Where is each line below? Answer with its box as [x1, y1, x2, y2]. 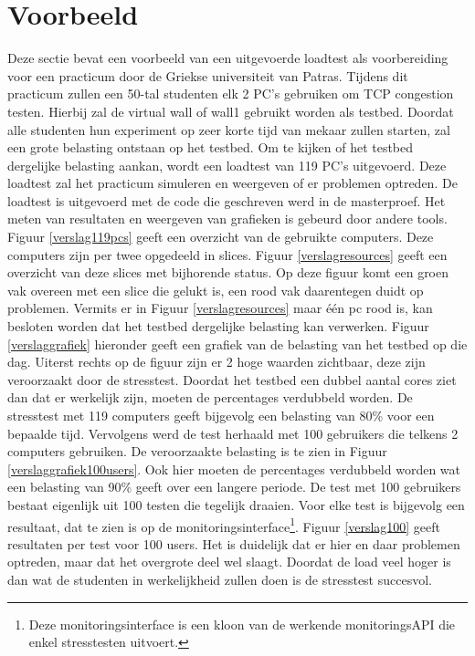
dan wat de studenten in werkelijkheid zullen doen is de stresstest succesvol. [7, 570, 432, 588]
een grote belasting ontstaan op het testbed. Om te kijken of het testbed [7, 138, 414, 157]
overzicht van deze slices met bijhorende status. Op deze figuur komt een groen [7, 263, 449, 282]
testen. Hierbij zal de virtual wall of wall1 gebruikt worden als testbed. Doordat [7, 101, 454, 120]
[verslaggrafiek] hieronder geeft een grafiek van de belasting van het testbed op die [7, 334, 468, 353]
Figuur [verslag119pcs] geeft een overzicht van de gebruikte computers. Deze [7, 227, 434, 246]
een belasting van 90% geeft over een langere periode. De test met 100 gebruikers [7, 477, 461, 496]
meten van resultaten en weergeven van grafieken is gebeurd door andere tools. [7, 209, 448, 228]
